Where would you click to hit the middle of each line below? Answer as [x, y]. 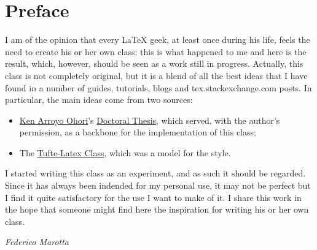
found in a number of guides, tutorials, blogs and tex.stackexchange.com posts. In [158, 87]
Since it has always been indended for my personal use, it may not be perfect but [158, 185]
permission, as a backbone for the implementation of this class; [138, 132]
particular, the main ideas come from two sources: [99, 100]
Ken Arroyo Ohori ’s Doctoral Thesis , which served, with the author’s [150, 120]
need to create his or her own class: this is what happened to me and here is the [156, 51]
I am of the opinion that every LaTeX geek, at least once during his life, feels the [158, 40]
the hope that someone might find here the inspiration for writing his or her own [157, 209]
